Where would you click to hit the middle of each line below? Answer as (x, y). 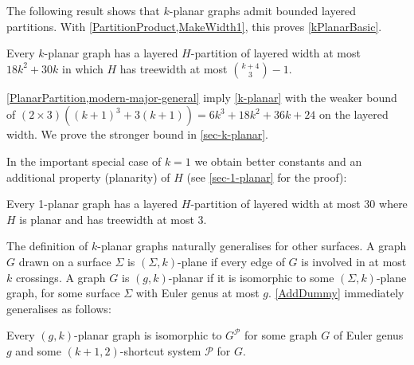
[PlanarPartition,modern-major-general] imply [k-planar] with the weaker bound (202, 97)
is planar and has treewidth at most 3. (113, 219)
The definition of (47, 246)
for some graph (281, 335)
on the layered (354, 114)
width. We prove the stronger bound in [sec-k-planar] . (137, 134)
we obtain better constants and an (278, 161)
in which (83, 68)
